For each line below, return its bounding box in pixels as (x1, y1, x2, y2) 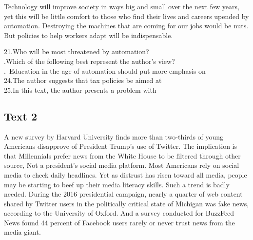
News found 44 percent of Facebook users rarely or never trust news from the (4, 217, 235, 227)
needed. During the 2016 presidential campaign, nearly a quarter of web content (4, 189, 243, 199)
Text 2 (4, 108, 38, 123)
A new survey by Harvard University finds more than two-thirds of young (4, 131, 224, 141)
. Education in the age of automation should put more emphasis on (4, 65, 206, 76)
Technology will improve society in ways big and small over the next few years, (4, 1, 239, 11)
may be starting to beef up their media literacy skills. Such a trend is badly (4, 179, 230, 189)
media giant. (4, 227, 41, 237)
